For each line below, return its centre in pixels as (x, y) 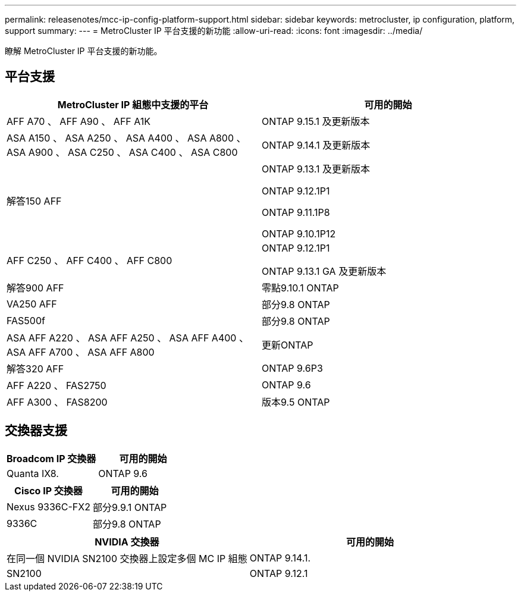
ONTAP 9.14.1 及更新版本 (316, 145)
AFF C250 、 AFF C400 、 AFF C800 (90, 260)
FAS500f (26, 320)
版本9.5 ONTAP (296, 402)
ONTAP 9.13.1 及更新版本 (316, 169)
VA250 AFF (32, 304)
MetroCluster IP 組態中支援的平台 (133, 104)
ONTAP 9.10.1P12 (299, 233)
